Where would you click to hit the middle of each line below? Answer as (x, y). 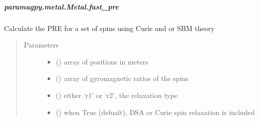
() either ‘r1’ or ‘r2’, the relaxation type (117, 95)
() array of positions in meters (102, 61)
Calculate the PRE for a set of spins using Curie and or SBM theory (109, 28)
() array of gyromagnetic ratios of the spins (122, 78)
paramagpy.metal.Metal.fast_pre (62, 6)
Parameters (41, 45)
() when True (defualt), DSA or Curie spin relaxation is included (155, 112)
